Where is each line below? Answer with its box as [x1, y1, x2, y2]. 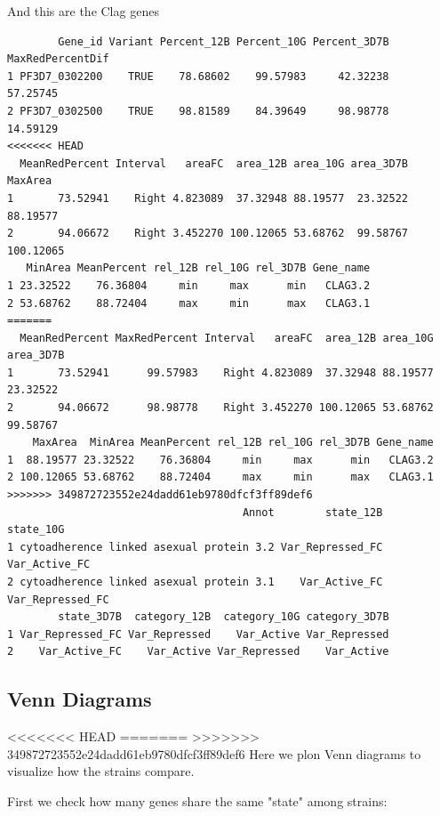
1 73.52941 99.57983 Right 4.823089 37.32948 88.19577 [7, 366, 434, 379]
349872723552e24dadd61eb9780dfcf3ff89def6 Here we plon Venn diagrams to [7, 744, 421, 763]
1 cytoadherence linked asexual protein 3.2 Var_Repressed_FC [7, 540, 383, 553]
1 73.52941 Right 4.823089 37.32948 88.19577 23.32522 [7, 191, 409, 205]
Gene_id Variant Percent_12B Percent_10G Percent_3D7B [58, 35, 389, 48]
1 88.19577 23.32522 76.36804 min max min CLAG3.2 [7, 453, 434, 466]
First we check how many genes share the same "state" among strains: [7, 791, 388, 810]
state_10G [7, 523, 65, 537]
